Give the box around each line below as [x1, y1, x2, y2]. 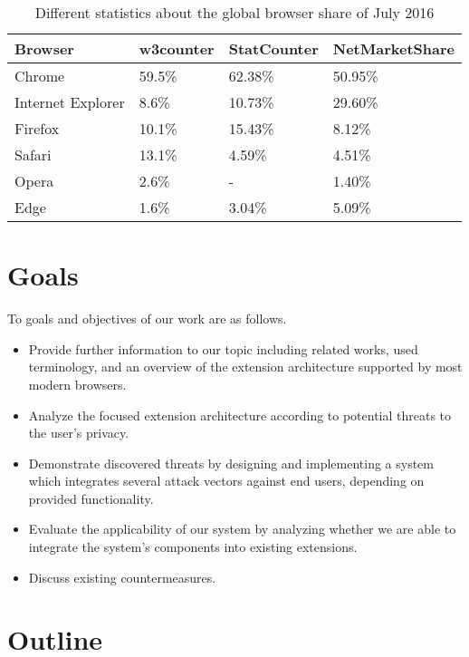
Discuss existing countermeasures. [28, 567, 216, 586]
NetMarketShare [332, 38, 455, 59]
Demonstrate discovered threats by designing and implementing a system [28, 453, 434, 472]
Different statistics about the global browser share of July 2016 [34, 2, 435, 23]
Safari [14, 144, 52, 165]
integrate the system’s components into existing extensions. [28, 537, 358, 556]
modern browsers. [28, 374, 127, 393]
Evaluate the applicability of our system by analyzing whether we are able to [28, 519, 456, 538]
